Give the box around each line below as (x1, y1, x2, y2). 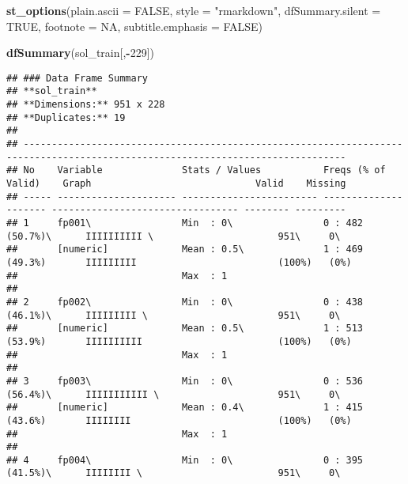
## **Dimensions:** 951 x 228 (6, 99, 165, 111)
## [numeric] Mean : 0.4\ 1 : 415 (6, 402, 364, 414)
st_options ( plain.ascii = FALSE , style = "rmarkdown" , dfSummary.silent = (6, 2, 381, 18)
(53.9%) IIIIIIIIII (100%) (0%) (6, 335, 352, 347)
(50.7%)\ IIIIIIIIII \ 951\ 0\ (6, 230, 341, 242)
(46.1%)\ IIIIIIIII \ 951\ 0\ (6, 309, 341, 321)
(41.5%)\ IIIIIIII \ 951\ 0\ (6, 467, 341, 479)
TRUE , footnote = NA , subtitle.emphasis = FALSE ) (6, 17, 263, 34)
